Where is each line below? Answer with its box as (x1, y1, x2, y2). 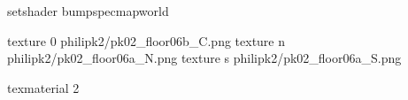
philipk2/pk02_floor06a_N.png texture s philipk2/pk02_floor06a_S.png (7, 49, 402, 67)
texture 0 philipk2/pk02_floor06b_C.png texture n (7, 31, 286, 50)
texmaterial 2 (7, 78, 80, 96)
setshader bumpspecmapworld (7, 2, 169, 19)
